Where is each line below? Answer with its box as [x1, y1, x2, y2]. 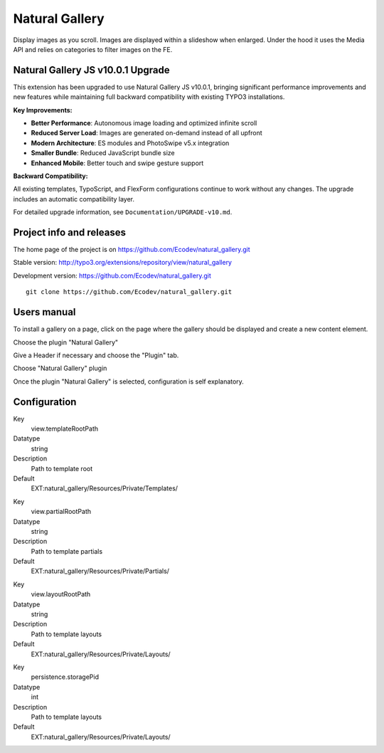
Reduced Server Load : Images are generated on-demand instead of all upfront [31, 129, 262, 137]
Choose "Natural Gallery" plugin [13, 364, 107, 373]
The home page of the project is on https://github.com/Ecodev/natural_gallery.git [13, 246, 250, 254]
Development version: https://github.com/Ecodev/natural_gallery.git [13, 271, 211, 280]
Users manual [13, 306, 76, 318]
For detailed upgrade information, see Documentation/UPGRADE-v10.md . [13, 208, 233, 216]
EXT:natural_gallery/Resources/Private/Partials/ [31, 567, 170, 576]
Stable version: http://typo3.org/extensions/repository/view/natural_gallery [13, 258, 233, 267]
